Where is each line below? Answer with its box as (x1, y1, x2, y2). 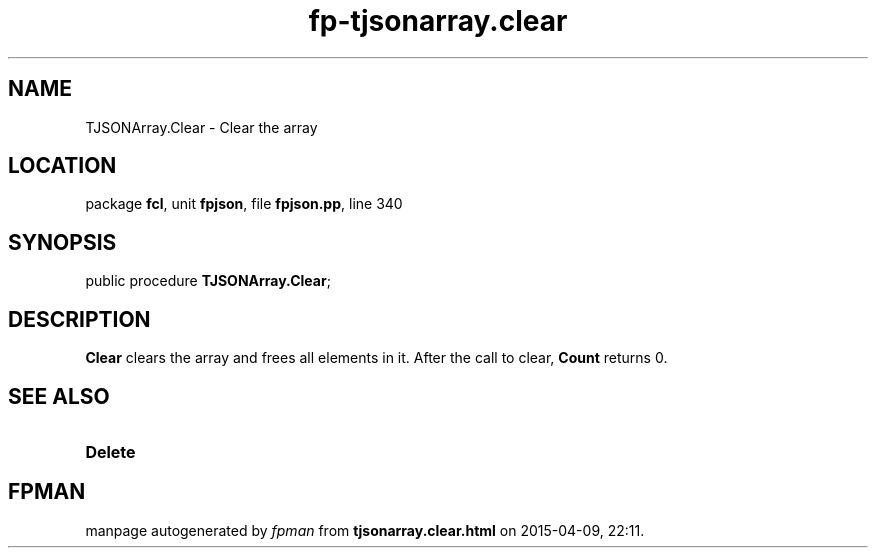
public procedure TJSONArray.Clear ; (85, 272, 331, 290)
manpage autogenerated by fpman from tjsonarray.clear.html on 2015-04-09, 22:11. (85, 521, 645, 539)
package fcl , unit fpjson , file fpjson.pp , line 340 (85, 195, 403, 213)
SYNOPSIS (8, 229, 117, 255)
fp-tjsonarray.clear (308, 4, 568, 38)
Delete (85, 441, 136, 462)
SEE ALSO (8, 383, 110, 409)
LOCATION (8, 153, 117, 179)
